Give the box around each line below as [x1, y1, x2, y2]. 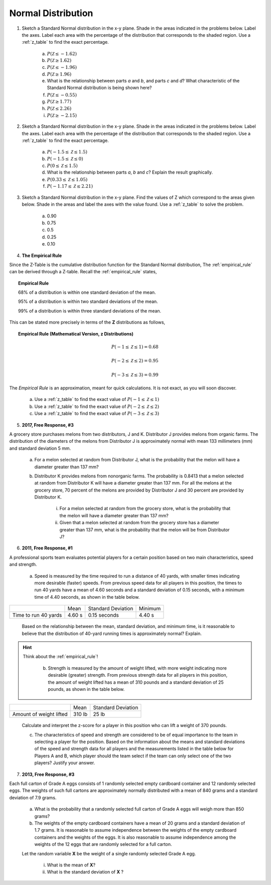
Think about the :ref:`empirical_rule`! [23, 654, 98, 660]
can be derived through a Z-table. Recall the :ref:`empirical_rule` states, [9, 269, 157, 275]
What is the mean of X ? [47, 862, 95, 868]
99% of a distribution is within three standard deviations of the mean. [18, 307, 162, 314]
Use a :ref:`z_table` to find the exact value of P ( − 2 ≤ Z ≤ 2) [34, 403, 160, 410]
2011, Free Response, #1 [22, 545, 73, 551]
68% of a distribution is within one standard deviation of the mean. [18, 289, 156, 295]
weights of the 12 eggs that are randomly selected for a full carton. [34, 841, 173, 847]
